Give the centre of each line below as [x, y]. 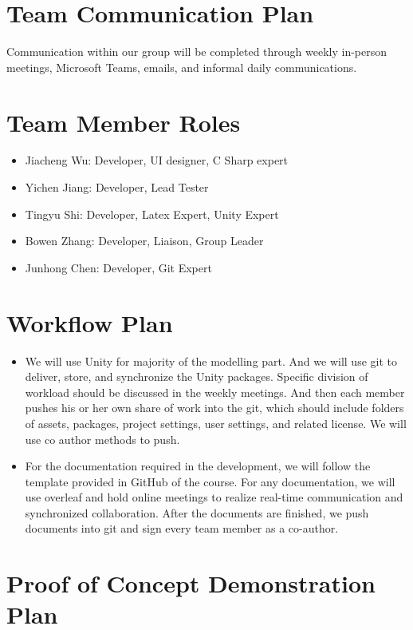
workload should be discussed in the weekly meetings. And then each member [215, 392]
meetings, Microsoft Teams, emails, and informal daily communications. [182, 67]
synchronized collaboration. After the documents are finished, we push [197, 512]
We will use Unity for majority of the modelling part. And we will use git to [211, 361]
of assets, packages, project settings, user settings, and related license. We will [216, 423]
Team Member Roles [124, 122]
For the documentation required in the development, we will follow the [198, 466]
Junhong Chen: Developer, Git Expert [118, 267]
